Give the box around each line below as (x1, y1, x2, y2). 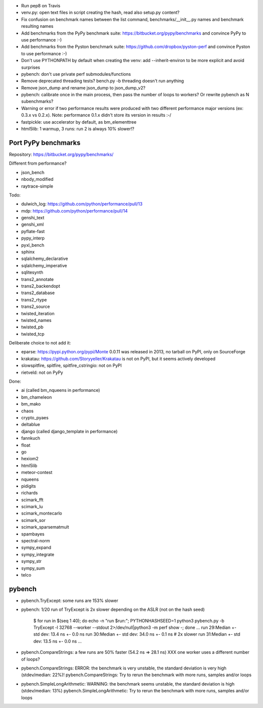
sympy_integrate (21, 551, 55, 557)
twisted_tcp (21, 331, 45, 337)
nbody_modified (21, 176, 54, 182)
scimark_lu (21, 504, 43, 510)
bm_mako (21, 401, 41, 407)
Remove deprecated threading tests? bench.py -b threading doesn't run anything (21, 78, 184, 84)
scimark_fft (21, 496, 44, 503)
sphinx (21, 249, 35, 255)
